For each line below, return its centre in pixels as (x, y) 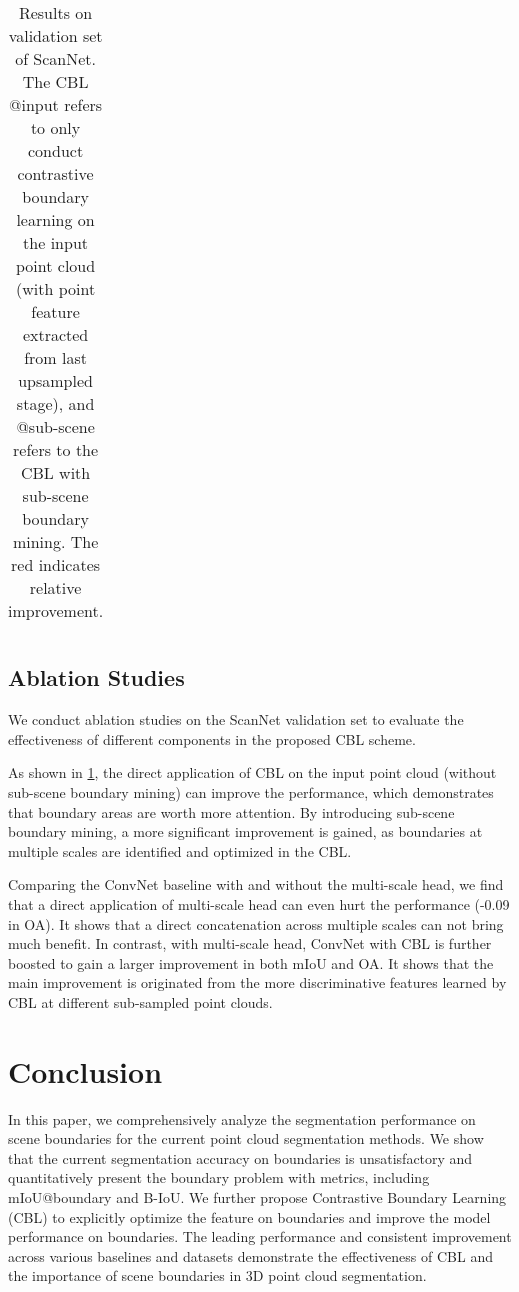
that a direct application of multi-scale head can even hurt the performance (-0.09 (259, 903)
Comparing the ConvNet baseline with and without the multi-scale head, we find (256, 884)
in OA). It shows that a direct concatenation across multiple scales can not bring (256, 923)
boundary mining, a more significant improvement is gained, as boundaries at (245, 831)
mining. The (55, 541)
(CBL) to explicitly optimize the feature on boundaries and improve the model (249, 1216)
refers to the (56, 449)
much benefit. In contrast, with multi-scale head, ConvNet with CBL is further (250, 943)
